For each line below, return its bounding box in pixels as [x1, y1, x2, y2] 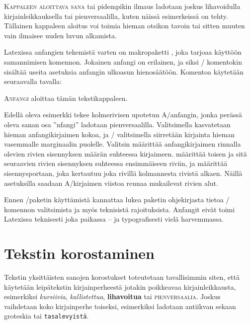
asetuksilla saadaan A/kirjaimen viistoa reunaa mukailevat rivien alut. [4, 177, 218, 188]
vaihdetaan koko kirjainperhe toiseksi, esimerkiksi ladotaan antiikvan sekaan [4, 301, 236, 311]
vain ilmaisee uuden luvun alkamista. [4, 30, 117, 40]
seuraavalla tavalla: [4, 76, 62, 86]
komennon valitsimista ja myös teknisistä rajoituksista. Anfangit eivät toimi [4, 204, 235, 214]
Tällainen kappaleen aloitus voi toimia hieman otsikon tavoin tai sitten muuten [4, 20, 245, 31]
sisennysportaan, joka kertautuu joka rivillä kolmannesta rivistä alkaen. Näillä [4, 167, 243, 178]
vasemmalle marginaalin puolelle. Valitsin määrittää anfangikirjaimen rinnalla [4, 139, 241, 149]
